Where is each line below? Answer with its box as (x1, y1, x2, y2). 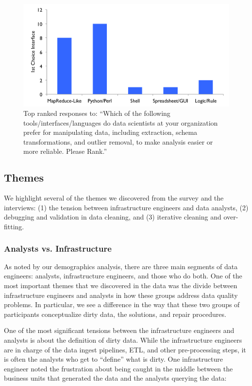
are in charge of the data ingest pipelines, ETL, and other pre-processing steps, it (4, 344, 246, 354)
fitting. (4, 221, 24, 232)
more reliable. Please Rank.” (23, 146, 107, 156)
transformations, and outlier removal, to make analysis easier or (23, 136, 213, 147)
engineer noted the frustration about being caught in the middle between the (4, 363, 233, 373)
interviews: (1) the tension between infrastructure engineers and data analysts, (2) (4, 202, 249, 212)
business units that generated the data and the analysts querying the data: (4, 373, 227, 383)
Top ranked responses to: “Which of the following (23, 108, 170, 118)
